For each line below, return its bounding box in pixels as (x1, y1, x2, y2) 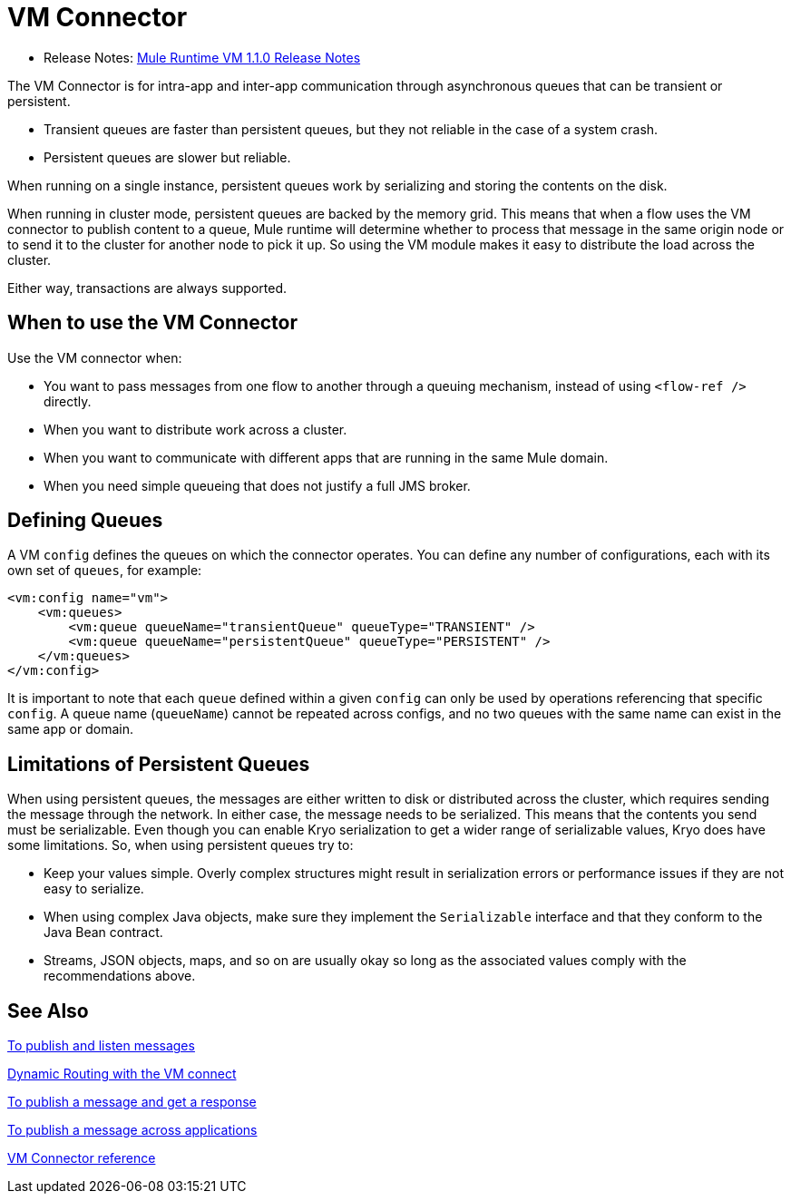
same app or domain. (7, 721, 133, 737)
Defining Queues (7, 509, 163, 532)
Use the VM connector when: (7, 349, 182, 366)
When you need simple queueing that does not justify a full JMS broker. (44, 477, 471, 493)
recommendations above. (44, 968, 196, 984)
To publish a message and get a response (7, 1094, 257, 1110)
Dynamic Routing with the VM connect (7, 1066, 237, 1082)
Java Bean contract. (44, 924, 163, 941)
